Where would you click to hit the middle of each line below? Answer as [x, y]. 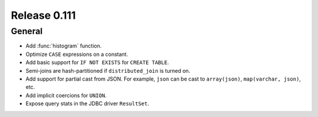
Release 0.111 [43, 15]
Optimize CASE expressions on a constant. [77, 54]
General [27, 31]
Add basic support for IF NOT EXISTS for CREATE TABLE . [97, 62]
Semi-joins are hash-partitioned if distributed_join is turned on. [108, 71]
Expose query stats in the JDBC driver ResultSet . [87, 103]
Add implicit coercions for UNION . [66, 95]
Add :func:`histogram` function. [64, 46]
